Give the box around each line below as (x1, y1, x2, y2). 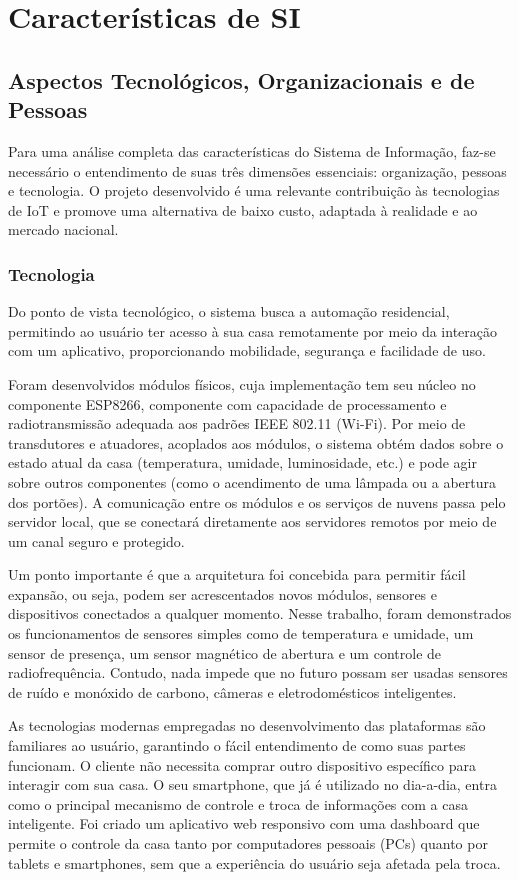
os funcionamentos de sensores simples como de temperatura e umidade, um (8, 623, 474, 644)
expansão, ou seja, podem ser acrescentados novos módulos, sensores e (8, 583, 437, 604)
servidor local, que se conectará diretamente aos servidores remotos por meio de (8, 511, 497, 532)
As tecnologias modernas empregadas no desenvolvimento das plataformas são (8, 715, 486, 736)
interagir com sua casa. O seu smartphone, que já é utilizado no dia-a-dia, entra (8, 774, 497, 795)
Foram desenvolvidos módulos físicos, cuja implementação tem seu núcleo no (8, 373, 476, 394)
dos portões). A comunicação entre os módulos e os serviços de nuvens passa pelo (8, 491, 506, 512)
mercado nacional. (8, 219, 119, 240)
